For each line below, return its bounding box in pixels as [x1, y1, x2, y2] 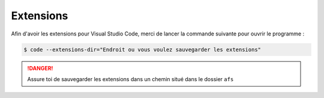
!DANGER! [27, 64, 53, 72]
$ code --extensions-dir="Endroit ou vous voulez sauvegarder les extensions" [23, 46, 261, 53]
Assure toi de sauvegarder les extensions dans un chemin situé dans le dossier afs [27, 75, 234, 82]
